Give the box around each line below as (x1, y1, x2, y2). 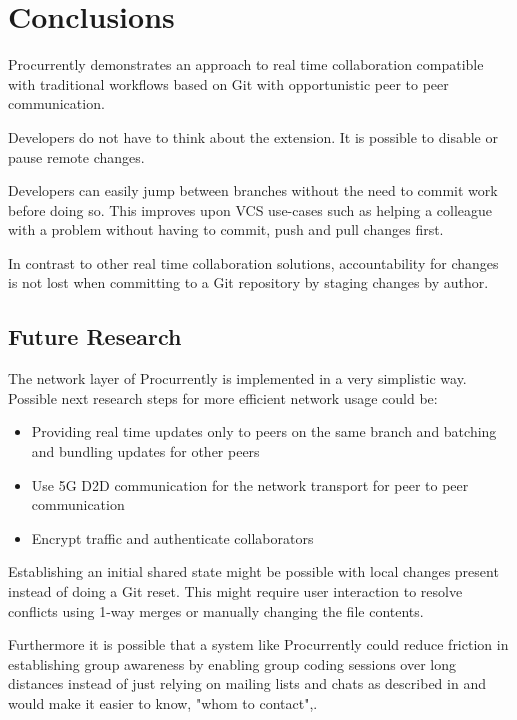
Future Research (8, 321, 182, 352)
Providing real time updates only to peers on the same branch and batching (31, 421, 497, 442)
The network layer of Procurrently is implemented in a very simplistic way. (8, 368, 467, 389)
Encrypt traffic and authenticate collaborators (31, 527, 314, 548)
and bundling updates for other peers (31, 441, 260, 462)
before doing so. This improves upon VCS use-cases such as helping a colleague (8, 199, 493, 220)
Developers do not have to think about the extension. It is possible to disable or (8, 126, 498, 147)
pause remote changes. (8, 146, 145, 167)
